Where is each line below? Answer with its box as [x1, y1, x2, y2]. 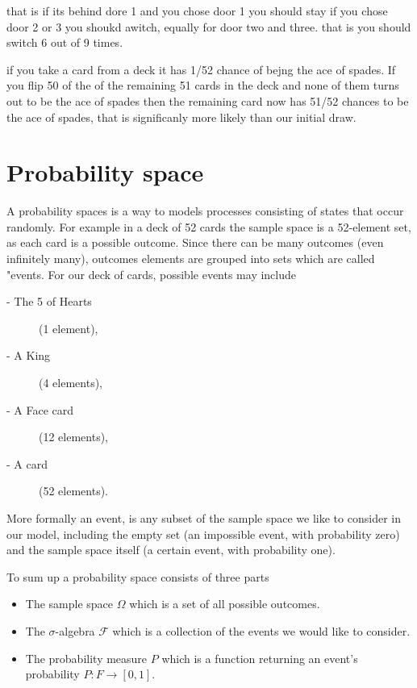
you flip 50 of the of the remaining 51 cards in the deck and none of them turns [6, 77, 399, 94]
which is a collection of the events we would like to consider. [112, 622, 411, 639]
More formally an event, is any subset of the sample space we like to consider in [6, 510, 401, 526]
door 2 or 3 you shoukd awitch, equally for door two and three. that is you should [6, 18, 411, 35]
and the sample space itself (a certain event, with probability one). [6, 541, 336, 558]
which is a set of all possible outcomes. [129, 595, 320, 612]
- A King [6, 347, 51, 364]
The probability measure [25, 649, 148, 666]
